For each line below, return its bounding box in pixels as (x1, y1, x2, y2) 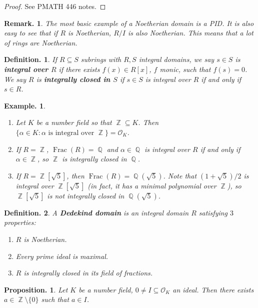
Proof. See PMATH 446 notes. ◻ (4, 1, 106, 11)
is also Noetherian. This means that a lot (127, 27, 254, 38)
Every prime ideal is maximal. (15, 250, 108, 261)
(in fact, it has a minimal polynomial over (87, 180, 216, 190)
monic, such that (159, 63, 211, 74)
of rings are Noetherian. (4, 37, 77, 47)
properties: (4, 217, 36, 227)
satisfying (198, 207, 228, 217)
